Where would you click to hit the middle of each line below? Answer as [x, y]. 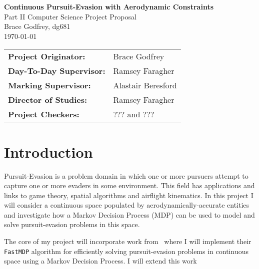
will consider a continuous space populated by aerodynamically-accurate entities [127, 205]
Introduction [48, 151]
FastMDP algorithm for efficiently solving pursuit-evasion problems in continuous [126, 251]
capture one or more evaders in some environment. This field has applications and [129, 185]
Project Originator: [47, 56]
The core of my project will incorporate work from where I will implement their [128, 241]
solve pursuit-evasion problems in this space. [72, 224]
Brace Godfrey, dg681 [37, 26]
